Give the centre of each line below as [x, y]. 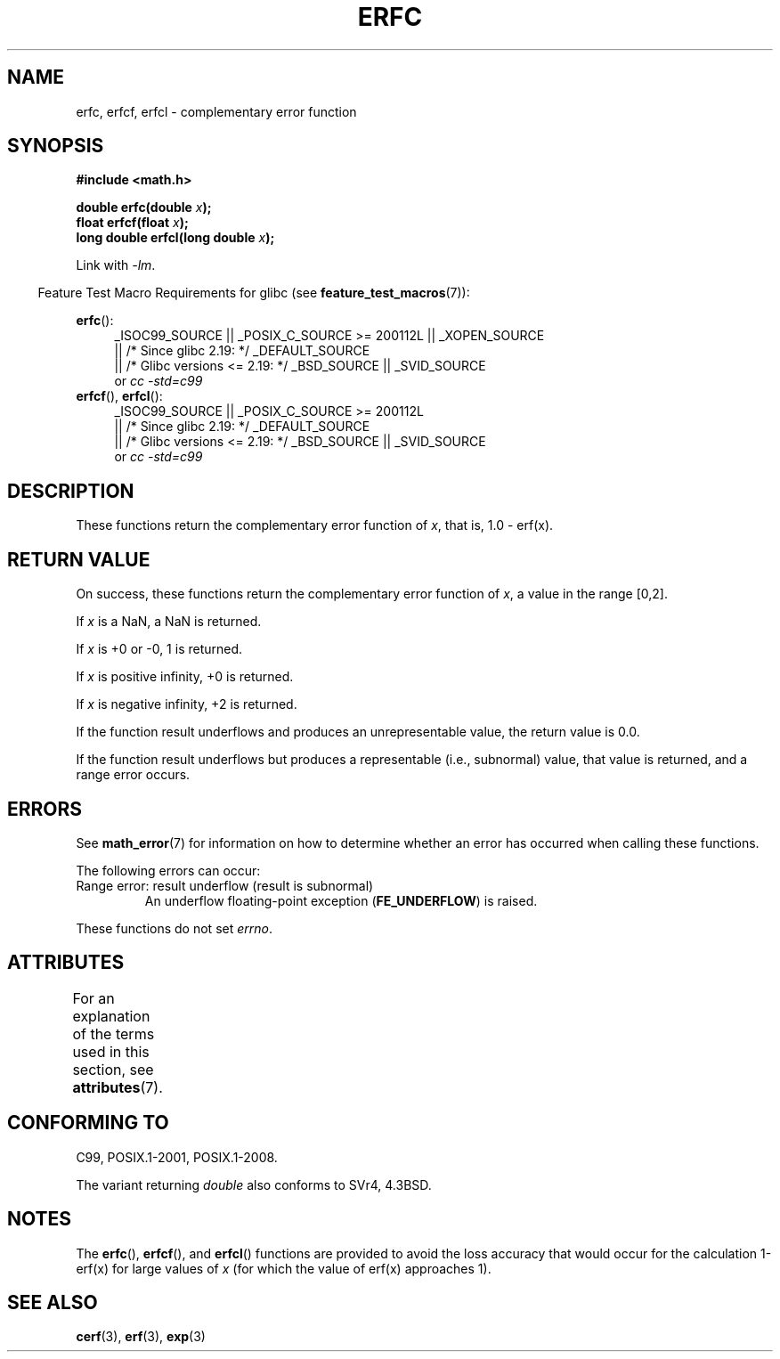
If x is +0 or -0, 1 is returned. [159, 649]
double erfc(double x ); [144, 208]
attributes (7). [118, 1087]
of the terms [114, 1033]
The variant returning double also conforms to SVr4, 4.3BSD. [254, 1184]
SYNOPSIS [56, 146]
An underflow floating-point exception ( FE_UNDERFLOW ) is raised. [341, 900]
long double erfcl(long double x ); [175, 238]
